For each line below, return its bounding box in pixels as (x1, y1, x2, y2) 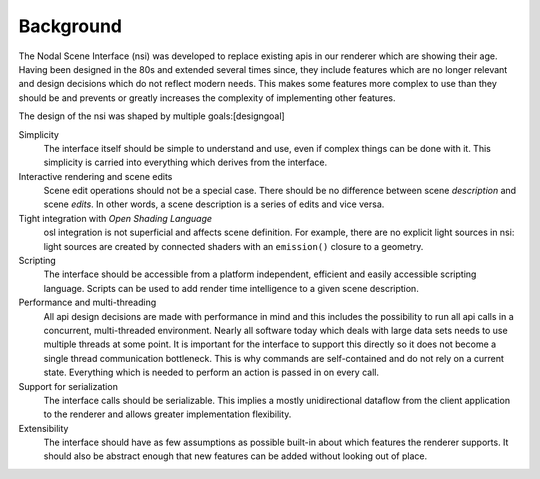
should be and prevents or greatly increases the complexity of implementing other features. (18, 91, 396, 104)
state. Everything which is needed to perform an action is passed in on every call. (43, 366, 380, 379)
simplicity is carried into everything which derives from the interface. (43, 156, 328, 169)
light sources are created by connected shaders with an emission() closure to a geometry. (43, 240, 424, 252)
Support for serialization (18, 380, 119, 392)
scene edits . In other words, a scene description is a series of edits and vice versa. (43, 198, 385, 210)
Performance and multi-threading (18, 296, 157, 309)
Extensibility (18, 422, 69, 434)
